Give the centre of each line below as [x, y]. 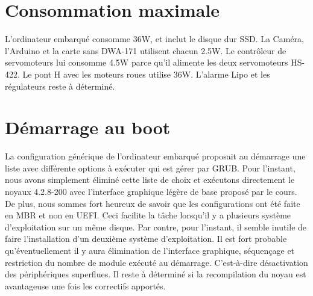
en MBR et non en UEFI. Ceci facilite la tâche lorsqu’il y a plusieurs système [148, 215]
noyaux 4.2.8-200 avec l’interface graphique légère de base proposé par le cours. [151, 191]
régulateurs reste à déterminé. [60, 86]
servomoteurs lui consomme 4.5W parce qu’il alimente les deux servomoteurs [147, 62]
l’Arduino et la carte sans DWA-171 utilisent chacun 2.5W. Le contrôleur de [146, 50]
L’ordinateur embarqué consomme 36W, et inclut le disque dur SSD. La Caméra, [154, 39]
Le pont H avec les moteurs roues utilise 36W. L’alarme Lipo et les [146, 74]
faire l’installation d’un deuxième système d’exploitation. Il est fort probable [146, 239]
